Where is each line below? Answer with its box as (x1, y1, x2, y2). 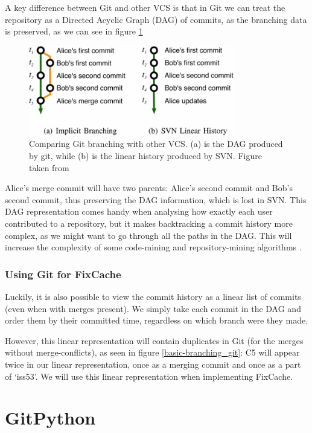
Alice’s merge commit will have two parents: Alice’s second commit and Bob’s (5, 181, 293, 194)
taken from (29, 161, 69, 174)
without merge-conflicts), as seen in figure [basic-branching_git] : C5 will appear (5, 346, 300, 359)
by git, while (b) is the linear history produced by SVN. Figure (29, 149, 262, 162)
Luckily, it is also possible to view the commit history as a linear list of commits (5, 290, 301, 303)
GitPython (5, 405, 96, 430)
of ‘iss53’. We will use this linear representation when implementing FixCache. (5, 370, 293, 382)
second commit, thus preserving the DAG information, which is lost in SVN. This (5, 193, 307, 206)
